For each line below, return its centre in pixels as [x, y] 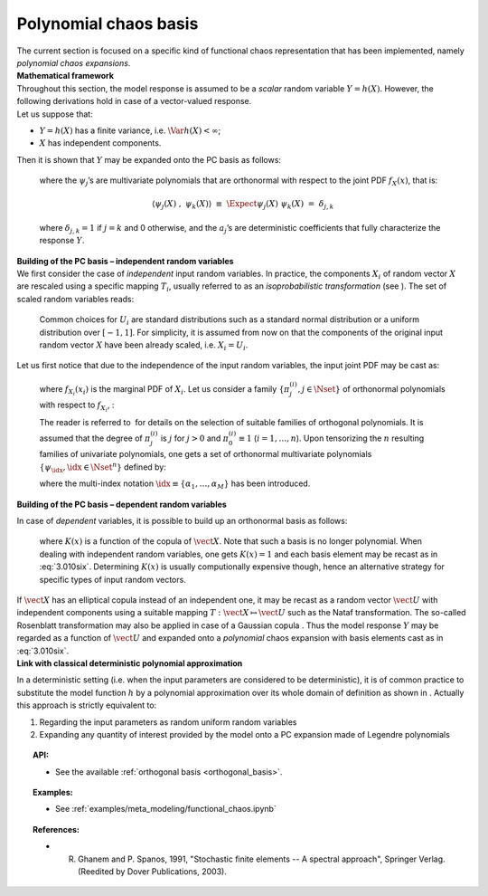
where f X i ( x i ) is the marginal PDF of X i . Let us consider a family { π [164, 390]
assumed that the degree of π [95, 438]
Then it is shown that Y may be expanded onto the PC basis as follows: [149, 159]
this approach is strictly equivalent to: [87, 705]
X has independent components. [100, 143]
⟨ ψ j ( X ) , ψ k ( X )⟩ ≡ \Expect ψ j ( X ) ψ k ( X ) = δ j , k [243, 205]
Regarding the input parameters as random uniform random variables [168, 722]
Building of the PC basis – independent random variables [125, 261]
